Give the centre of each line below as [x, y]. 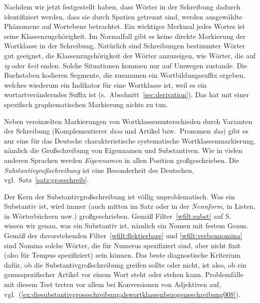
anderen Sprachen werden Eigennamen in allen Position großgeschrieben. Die [122, 160]
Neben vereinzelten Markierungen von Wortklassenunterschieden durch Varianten [128, 121]
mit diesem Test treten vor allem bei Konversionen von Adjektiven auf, [113, 284]
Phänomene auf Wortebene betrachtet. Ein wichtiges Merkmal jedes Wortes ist [125, 26]
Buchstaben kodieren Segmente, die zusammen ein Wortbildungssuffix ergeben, [125, 75]
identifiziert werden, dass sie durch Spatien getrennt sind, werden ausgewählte [123, 16]
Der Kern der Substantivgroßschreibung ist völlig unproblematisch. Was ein [120, 196]
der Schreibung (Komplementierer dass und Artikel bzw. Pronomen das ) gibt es [126, 131]
